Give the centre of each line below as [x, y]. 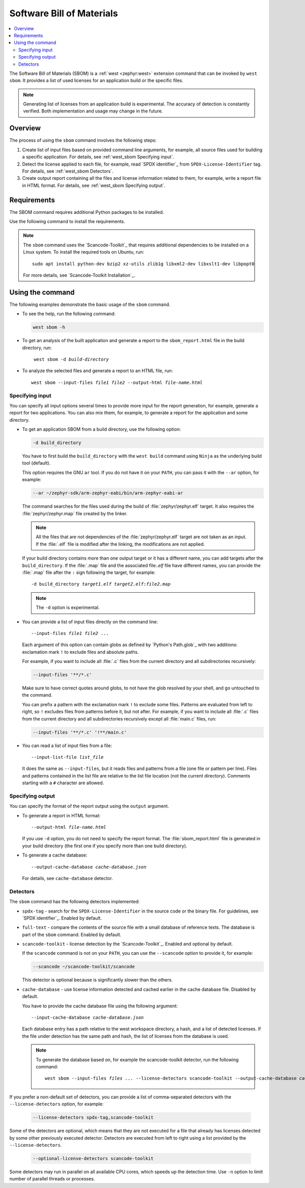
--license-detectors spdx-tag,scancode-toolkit [93, 1117]
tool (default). [36, 463]
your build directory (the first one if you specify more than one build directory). [105, 846]
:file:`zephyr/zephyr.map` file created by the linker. [75, 513]
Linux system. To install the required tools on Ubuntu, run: [84, 252]
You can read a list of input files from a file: [67, 745]
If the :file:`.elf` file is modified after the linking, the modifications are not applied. [120, 544]
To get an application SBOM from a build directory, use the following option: [101, 429]
